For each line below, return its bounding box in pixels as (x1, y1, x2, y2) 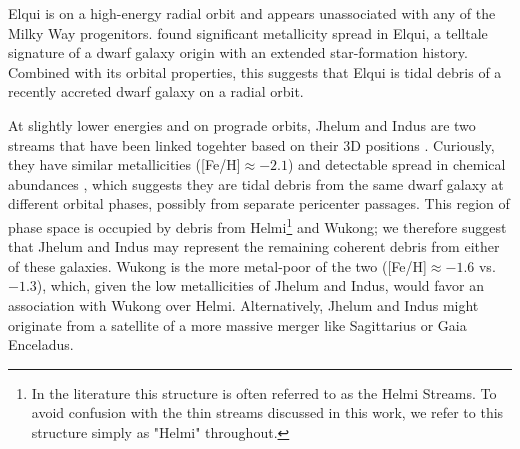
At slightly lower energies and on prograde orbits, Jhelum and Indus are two (8, 114, 476, 135)
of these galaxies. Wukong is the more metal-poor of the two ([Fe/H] (8, 255, 427, 276)
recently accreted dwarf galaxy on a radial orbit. (8, 81, 304, 102)
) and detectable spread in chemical (287, 154, 506, 175)
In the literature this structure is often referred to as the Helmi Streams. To (31, 382, 497, 403)
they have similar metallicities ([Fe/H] (8, 154, 241, 175)
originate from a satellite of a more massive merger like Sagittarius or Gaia (8, 314, 467, 335)
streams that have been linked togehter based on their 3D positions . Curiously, (8, 134, 495, 155)
